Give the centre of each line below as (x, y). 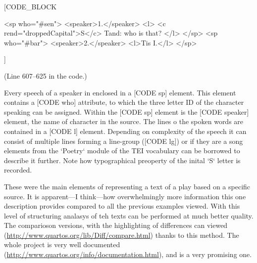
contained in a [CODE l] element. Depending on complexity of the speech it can (125, 131)
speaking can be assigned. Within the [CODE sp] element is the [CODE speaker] (127, 111)
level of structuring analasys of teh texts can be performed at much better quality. (129, 215)
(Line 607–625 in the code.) (46, 75)
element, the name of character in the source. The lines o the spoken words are (124, 121)
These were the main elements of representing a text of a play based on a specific (127, 186)
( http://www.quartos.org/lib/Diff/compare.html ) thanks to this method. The (122, 235)
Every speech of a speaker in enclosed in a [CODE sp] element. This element (120, 92)
